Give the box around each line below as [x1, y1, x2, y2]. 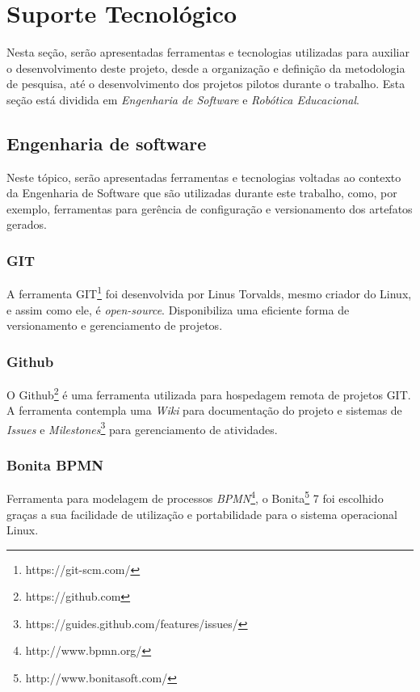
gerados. [6, 216, 47, 233]
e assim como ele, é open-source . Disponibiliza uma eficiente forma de [6, 301, 350, 318]
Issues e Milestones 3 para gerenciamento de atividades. [6, 418, 278, 437]
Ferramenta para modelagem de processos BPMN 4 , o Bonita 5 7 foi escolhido [6, 487, 384, 506]
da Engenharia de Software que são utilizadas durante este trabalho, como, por [6, 184, 397, 201]
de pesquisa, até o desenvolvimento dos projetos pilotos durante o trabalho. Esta [6, 75, 405, 92]
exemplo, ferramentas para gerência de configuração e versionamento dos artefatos [6, 200, 413, 217]
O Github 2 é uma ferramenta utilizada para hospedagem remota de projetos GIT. [6, 383, 411, 403]
